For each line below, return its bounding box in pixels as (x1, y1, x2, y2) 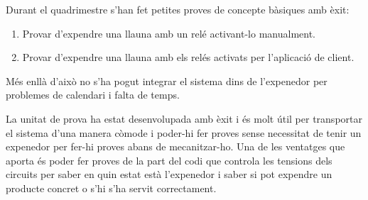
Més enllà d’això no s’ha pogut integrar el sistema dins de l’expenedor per (6, 73, 328, 88)
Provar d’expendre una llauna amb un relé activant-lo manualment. (22, 26, 316, 40)
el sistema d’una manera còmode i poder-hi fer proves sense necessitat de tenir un (6, 125, 362, 140)
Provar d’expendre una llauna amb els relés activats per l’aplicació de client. (22, 50, 355, 65)
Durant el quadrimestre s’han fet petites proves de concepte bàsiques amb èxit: (6, 2, 350, 16)
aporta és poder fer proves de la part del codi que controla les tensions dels (6, 152, 332, 167)
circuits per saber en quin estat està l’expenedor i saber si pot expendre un (6, 167, 332, 182)
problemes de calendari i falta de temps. (6, 87, 180, 102)
